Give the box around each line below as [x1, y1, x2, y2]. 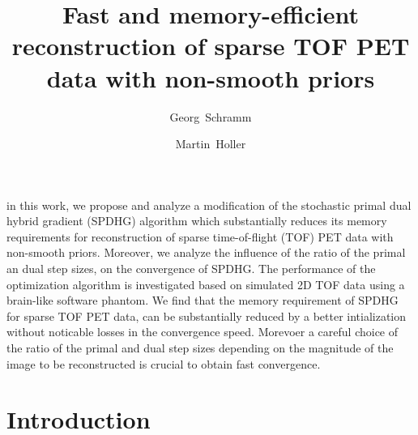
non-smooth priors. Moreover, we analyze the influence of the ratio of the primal [6, 244, 406, 261]
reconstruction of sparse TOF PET [11, 29, 410, 62]
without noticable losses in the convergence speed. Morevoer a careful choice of [6, 323, 399, 340]
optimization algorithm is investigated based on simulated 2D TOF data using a [6, 275, 405, 292]
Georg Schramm [169, 108, 252, 125]
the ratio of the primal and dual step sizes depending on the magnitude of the [6, 339, 394, 356]
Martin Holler [175, 135, 246, 152]
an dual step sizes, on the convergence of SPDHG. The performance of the [6, 260, 376, 277]
